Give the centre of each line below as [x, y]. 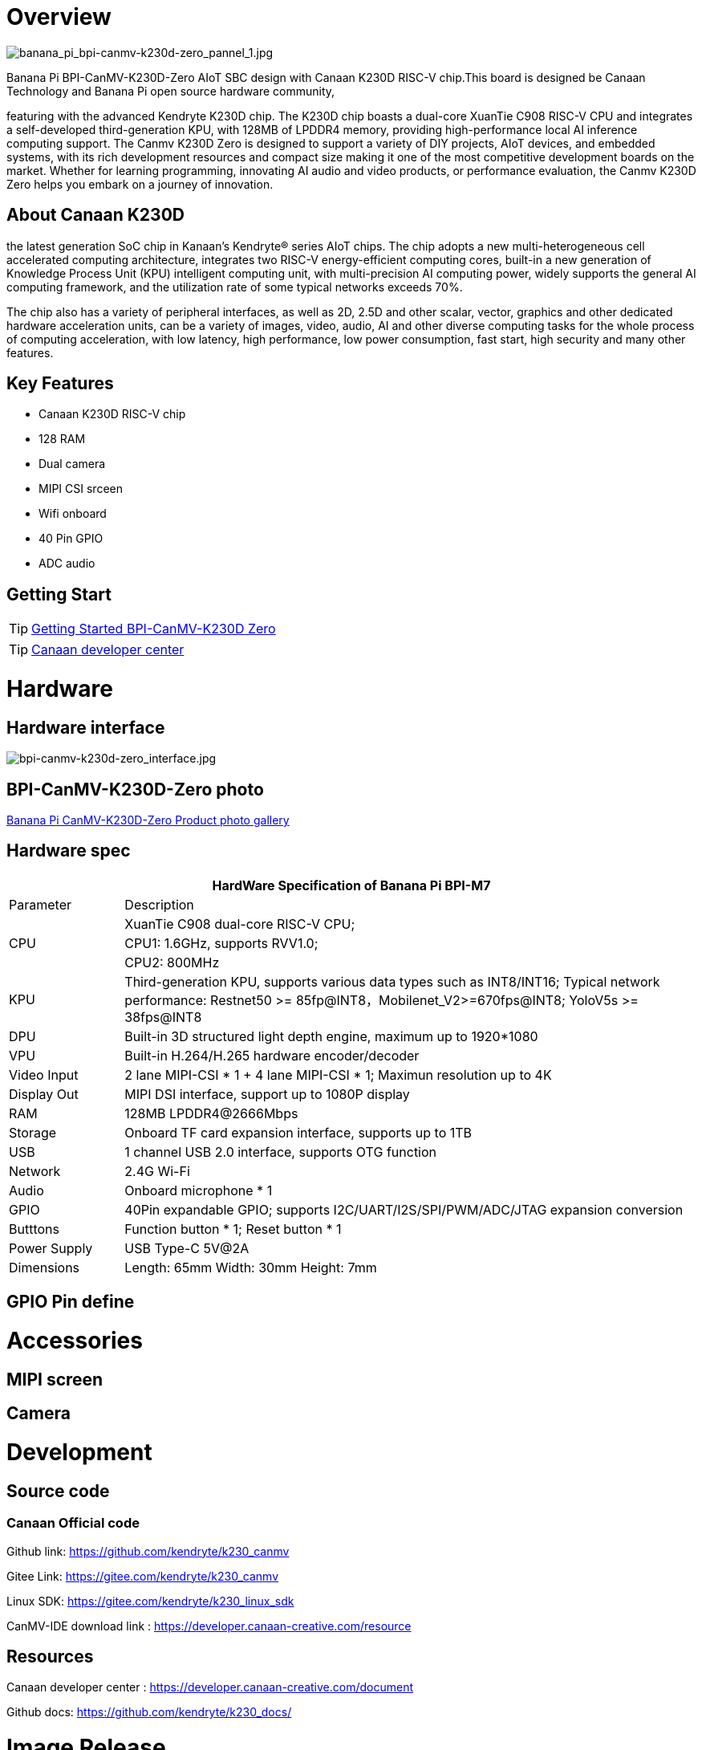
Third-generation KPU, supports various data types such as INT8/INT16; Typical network [392, 981]
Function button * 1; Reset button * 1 [233, 1229]
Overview [59, 17]
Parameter [40, 904]
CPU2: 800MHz [172, 962]
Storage [33, 1132]
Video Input [44, 1074]
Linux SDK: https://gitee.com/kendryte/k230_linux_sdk [150, 1601]
